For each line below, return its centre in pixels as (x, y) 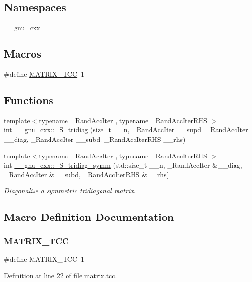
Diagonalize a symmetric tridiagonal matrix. (70, 191)
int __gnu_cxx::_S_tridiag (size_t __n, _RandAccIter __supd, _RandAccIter (126, 130)
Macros (23, 54)
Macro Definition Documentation (89, 217)
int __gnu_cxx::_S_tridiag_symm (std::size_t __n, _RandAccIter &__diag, (123, 165)
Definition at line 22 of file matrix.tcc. (60, 275)
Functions (29, 100)
